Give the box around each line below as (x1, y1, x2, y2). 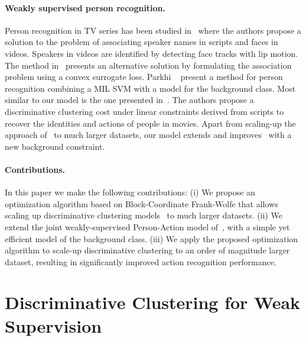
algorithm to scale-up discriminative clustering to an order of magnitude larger (5, 244, 290, 256)
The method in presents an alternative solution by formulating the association (5, 59, 292, 71)
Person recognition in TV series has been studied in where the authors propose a (5, 24, 301, 36)
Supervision (5, 313, 102, 337)
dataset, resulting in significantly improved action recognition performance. (5, 255, 276, 268)
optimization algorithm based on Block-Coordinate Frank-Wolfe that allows (5, 197, 278, 210)
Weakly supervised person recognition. (5, 1, 166, 14)
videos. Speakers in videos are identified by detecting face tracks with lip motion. (5, 47, 298, 59)
